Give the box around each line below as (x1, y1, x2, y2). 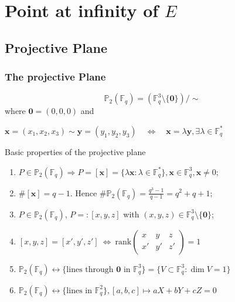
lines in (66, 286, 92, 295)
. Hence (70, 186, 97, 199)
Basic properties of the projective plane (5, 145, 146, 157)
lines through (66, 265, 114, 274)
